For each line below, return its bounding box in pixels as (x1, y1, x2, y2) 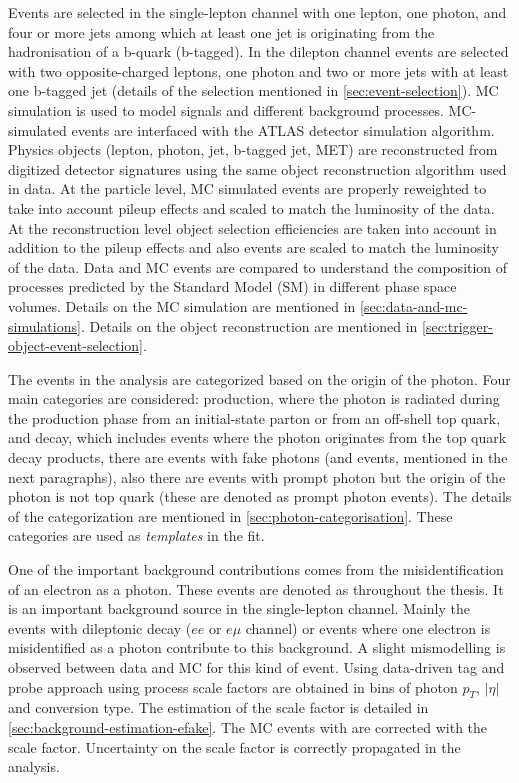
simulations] (8, 315, 81, 336)
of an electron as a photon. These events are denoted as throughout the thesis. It (8, 578, 504, 599)
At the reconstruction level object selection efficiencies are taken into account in (8, 217, 497, 238)
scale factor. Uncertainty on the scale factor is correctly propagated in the (8, 736, 461, 757)
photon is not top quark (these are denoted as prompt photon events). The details (8, 486, 512, 507)
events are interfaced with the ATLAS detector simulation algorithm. (71, 119, 495, 140)
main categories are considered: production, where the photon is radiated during (8, 388, 500, 409)
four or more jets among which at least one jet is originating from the (8, 21, 435, 42)
